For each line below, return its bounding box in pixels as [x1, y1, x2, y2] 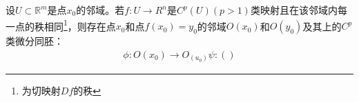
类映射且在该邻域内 [250, 3, 338, 17]
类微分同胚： [6, 34, 64, 48]
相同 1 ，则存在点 [43, 17, 116, 33]
